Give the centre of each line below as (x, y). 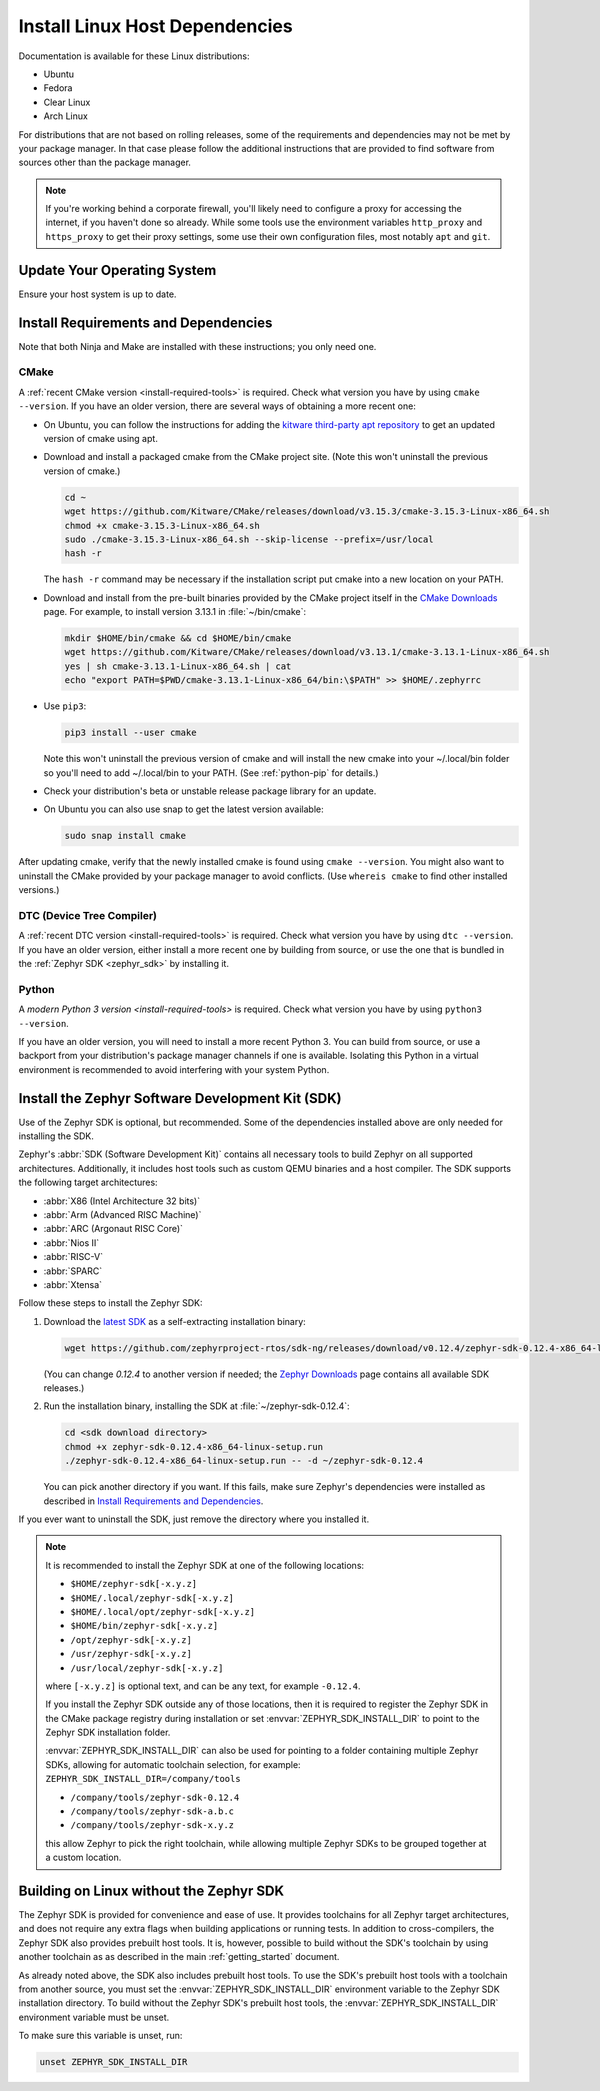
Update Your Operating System (117, 270)
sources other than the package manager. (105, 162)
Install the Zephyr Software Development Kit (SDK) (180, 1098)
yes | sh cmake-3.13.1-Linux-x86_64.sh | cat (178, 666)
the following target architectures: (88, 1182)
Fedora (58, 88)
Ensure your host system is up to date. (97, 294)
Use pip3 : (65, 706)
